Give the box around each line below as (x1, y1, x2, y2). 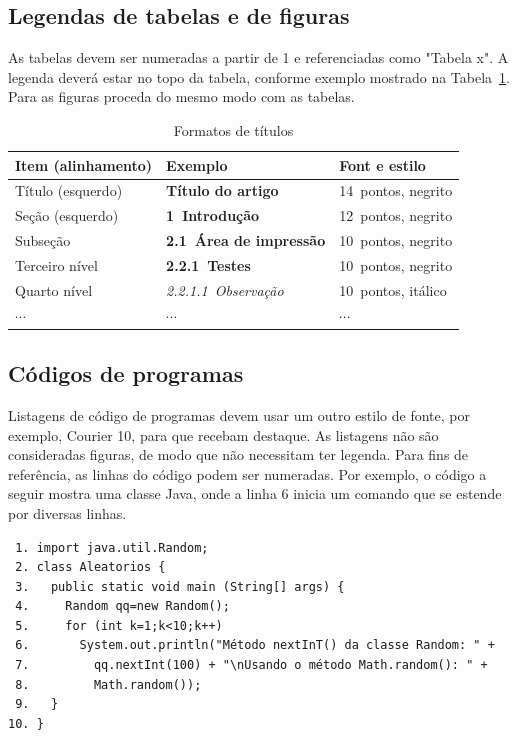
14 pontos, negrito (339, 180, 453, 201)
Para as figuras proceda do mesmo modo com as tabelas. (8, 86, 355, 107)
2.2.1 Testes (166, 254, 251, 275)
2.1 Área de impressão (166, 230, 326, 251)
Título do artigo (166, 180, 279, 201)
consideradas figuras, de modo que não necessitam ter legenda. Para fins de (8, 444, 469, 465)
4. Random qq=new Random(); (15, 599, 230, 614)
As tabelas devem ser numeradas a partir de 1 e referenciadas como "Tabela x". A (8, 47, 509, 68)
